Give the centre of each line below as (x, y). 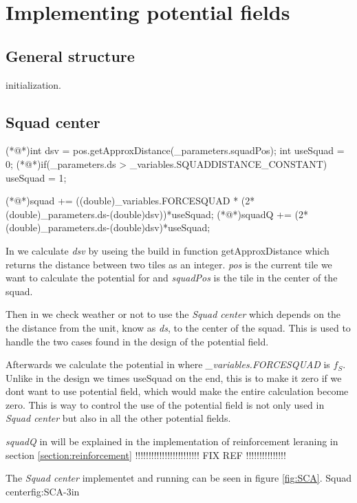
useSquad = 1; (36, 177)
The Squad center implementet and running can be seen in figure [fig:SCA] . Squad (179, 478)
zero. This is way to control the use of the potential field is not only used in (165, 404)
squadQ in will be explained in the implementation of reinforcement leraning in (172, 441)
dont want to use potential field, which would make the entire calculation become (177, 391)
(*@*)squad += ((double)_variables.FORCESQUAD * (122, 201)
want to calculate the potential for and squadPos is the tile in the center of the (172, 278)
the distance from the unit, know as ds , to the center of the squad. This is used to (178, 327)
